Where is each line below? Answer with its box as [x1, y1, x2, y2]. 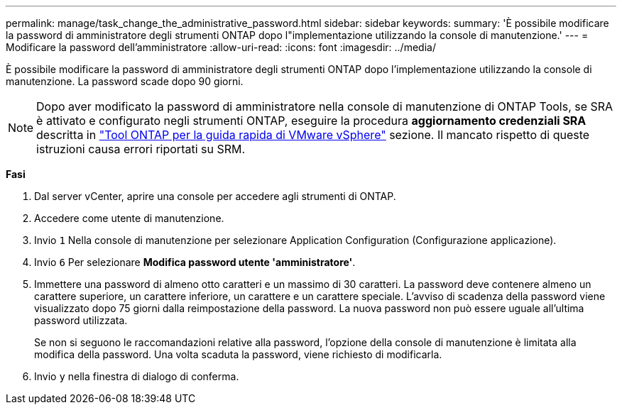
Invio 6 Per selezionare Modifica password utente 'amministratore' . [34, 256, 356, 268]
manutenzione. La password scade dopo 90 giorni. [6, 75, 244, 87]
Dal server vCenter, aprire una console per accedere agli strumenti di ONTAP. [34, 190, 396, 202]
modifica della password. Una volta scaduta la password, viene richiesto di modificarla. [34, 348, 442, 360]
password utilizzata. [34, 314, 128, 326]
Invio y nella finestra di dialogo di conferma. [34, 370, 239, 382]
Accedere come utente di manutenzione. [34, 212, 224, 224]
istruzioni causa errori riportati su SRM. [36, 142, 246, 156]
